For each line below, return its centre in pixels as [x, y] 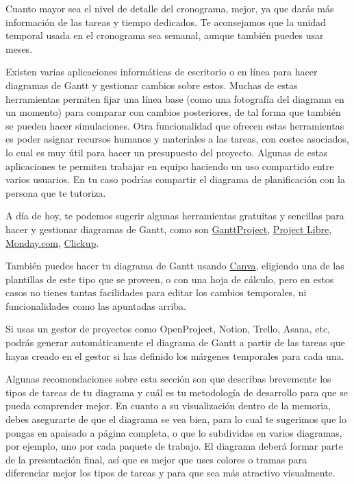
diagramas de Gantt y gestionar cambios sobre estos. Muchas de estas [152, 85]
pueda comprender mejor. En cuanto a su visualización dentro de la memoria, [168, 406]
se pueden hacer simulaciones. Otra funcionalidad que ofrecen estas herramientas [175, 125]
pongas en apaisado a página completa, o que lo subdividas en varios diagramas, [174, 432]
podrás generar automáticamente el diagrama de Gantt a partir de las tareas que [175, 342]
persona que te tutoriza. [56, 192]
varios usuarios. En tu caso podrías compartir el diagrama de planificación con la [175, 179]
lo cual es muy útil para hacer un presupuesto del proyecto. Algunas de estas [167, 152]
